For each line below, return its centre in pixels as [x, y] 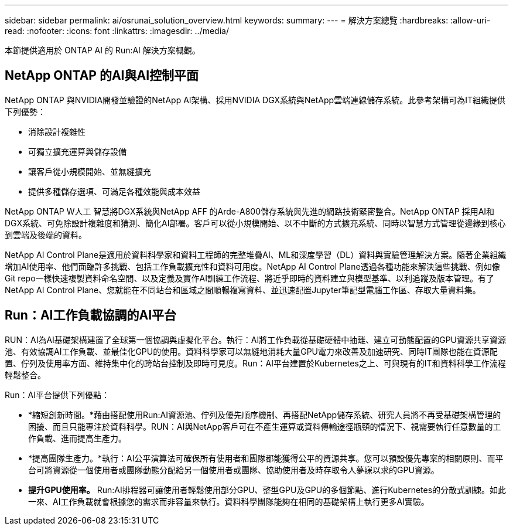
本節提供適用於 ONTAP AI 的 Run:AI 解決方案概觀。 [102, 50]
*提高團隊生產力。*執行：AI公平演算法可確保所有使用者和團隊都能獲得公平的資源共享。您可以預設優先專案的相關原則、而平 [266, 458]
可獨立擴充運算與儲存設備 [77, 151]
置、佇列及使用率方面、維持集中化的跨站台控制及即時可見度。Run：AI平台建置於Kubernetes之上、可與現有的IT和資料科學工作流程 [255, 363]
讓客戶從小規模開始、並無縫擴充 [90, 171]
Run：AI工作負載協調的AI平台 [91, 315]
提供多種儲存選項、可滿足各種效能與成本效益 [114, 191]
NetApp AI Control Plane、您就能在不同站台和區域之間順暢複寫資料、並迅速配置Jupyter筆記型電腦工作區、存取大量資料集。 [243, 290]
